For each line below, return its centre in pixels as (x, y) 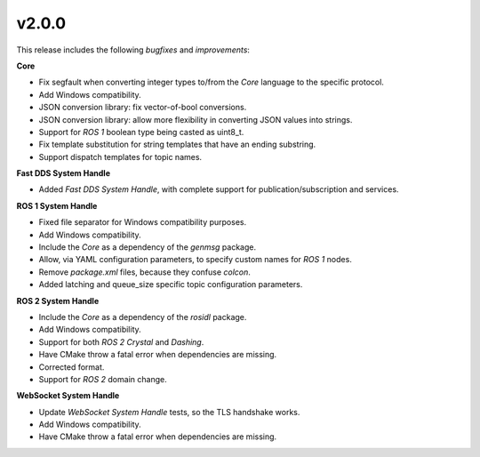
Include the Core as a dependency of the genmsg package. (148, 247)
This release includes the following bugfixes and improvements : (133, 50)
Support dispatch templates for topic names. (120, 156)
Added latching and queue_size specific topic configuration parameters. (171, 285)
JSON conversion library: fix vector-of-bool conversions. (143, 108)
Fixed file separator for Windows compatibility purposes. (143, 222)
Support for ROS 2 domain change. (103, 379)
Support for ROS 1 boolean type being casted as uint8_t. (141, 132)
